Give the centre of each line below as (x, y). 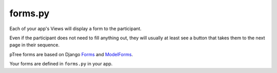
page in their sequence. (35, 45)
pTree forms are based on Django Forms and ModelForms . (71, 54)
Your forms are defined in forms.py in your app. (61, 64)
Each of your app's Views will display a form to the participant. (76, 29)
